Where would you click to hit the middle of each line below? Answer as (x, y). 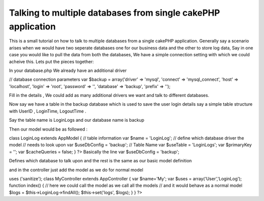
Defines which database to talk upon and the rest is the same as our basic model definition (100, 161)
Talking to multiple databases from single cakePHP (114, 13)
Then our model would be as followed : (48, 129)
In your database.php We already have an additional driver (68, 70)
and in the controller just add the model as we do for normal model (76, 170)
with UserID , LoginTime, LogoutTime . (48, 111)
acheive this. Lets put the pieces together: (51, 62)
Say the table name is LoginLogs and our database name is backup (77, 120)
